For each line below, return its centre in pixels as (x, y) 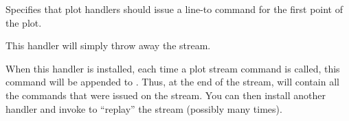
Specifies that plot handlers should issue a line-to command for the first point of (174, 9)
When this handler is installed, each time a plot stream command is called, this (173, 68)
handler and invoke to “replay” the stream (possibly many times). (144, 108)
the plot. (24, 22)
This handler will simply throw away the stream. (108, 45)
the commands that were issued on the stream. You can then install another (166, 95)
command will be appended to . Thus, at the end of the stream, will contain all (172, 82)
